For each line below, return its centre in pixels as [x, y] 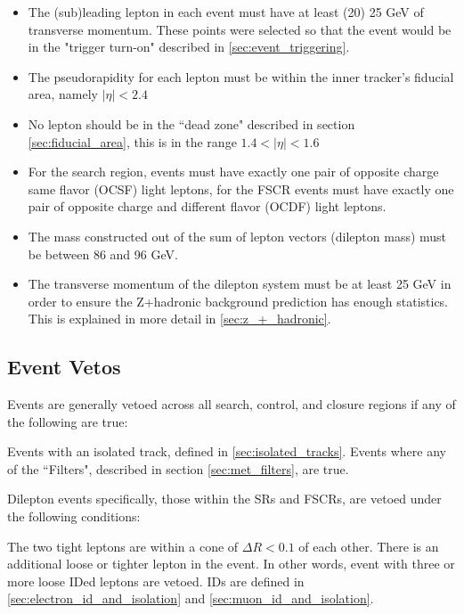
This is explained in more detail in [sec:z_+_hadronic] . [179, 319]
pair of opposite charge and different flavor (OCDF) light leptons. [207, 206]
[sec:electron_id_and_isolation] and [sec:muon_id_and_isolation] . [191, 598]
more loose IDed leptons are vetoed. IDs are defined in [156, 581]
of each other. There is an [369, 546]
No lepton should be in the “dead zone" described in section [191, 123]
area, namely [63, 94]
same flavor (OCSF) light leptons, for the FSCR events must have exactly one [241, 188]
